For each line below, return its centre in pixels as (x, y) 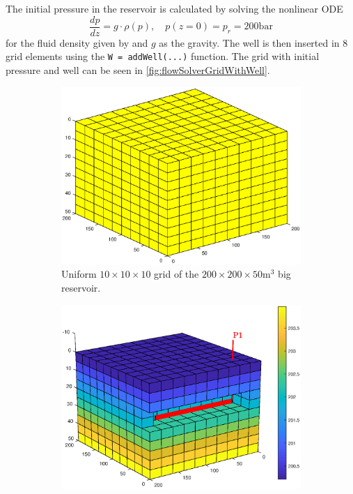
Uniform (79, 274)
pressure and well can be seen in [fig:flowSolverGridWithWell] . (138, 69)
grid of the (176, 274)
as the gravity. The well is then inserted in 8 (253, 42)
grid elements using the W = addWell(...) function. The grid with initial (163, 56)
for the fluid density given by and (77, 42)
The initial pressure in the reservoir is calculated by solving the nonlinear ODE (174, 8)
